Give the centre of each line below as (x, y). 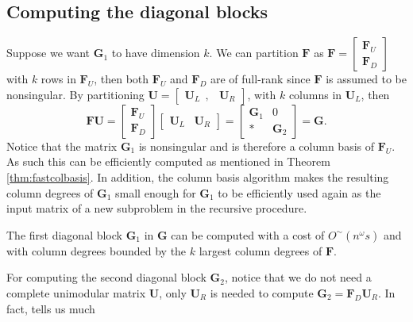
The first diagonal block (64, 234)
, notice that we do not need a (298, 277)
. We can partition (254, 53)
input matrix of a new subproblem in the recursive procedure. (157, 208)
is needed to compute (262, 292)
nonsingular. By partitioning (75, 94)
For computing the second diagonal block (106, 277)
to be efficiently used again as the (299, 192)
